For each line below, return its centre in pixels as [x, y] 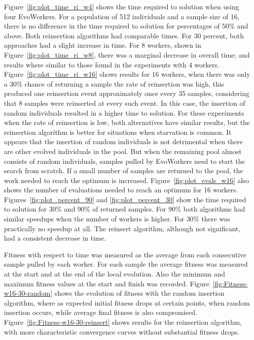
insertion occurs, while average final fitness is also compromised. [101, 312]
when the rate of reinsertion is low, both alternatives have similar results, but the [127, 122]
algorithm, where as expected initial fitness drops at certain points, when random [127, 302]
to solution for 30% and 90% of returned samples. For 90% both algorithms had [125, 209]
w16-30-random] [28, 293]
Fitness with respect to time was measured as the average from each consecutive [125, 254]
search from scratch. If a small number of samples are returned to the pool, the [124, 170]
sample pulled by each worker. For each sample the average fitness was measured [126, 264]
